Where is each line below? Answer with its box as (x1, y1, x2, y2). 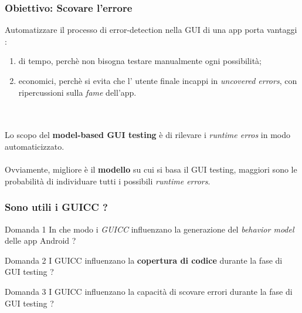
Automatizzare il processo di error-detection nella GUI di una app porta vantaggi (5, 23, 297, 36)
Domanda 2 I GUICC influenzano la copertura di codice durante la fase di (5, 254, 283, 266)
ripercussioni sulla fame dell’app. (18, 86, 137, 98)
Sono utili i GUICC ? (5, 200, 108, 214)
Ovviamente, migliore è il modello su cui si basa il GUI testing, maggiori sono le (5, 163, 297, 176)
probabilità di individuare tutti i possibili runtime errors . (5, 174, 211, 187)
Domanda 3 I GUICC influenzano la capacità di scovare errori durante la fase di (5, 285, 293, 297)
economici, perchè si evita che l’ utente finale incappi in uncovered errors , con (18, 75, 297, 86)
